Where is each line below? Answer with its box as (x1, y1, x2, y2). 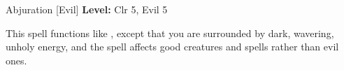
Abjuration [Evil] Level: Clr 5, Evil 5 (6, 2, 168, 16)
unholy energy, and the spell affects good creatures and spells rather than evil (6, 39, 339, 54)
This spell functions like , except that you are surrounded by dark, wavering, (6, 25, 334, 40)
